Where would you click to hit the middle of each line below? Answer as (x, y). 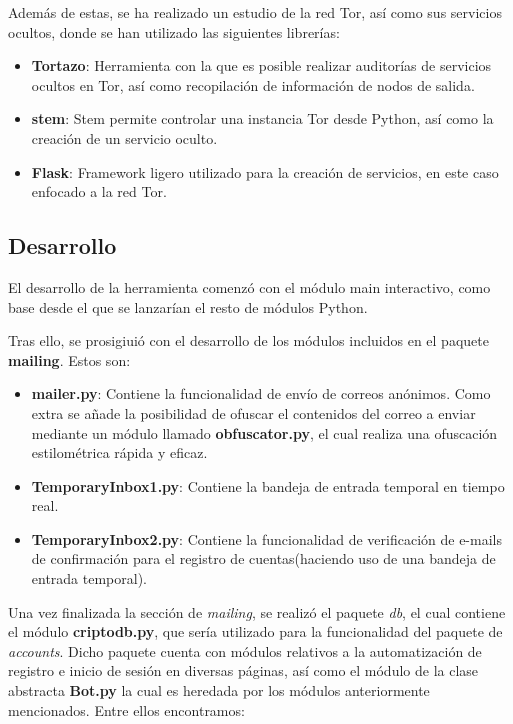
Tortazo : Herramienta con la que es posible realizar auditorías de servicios (261, 65)
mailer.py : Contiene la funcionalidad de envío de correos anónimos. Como (261, 393)
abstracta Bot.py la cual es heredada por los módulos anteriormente (219, 690)
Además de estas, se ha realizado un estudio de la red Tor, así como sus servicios (255, 12)
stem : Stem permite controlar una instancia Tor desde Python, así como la (262, 118)
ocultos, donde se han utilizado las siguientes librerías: (174, 31)
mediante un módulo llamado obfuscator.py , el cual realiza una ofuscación (264, 432)
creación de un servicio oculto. (124, 137)
